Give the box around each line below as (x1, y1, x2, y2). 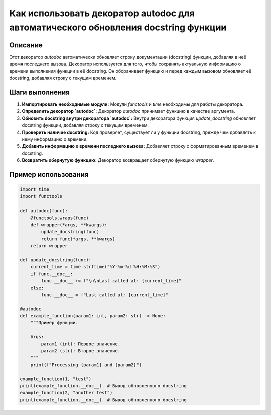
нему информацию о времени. (22, 136, 88, 142)
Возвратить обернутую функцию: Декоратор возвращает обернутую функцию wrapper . (22, 157, 214, 163)
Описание (9, 41, 43, 49)
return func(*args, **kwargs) (41, 236, 115, 242)
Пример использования (9, 170, 89, 179)
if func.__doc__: (30, 271, 73, 277)
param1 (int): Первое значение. (41, 341, 120, 347)
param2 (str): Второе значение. (41, 348, 120, 354)
